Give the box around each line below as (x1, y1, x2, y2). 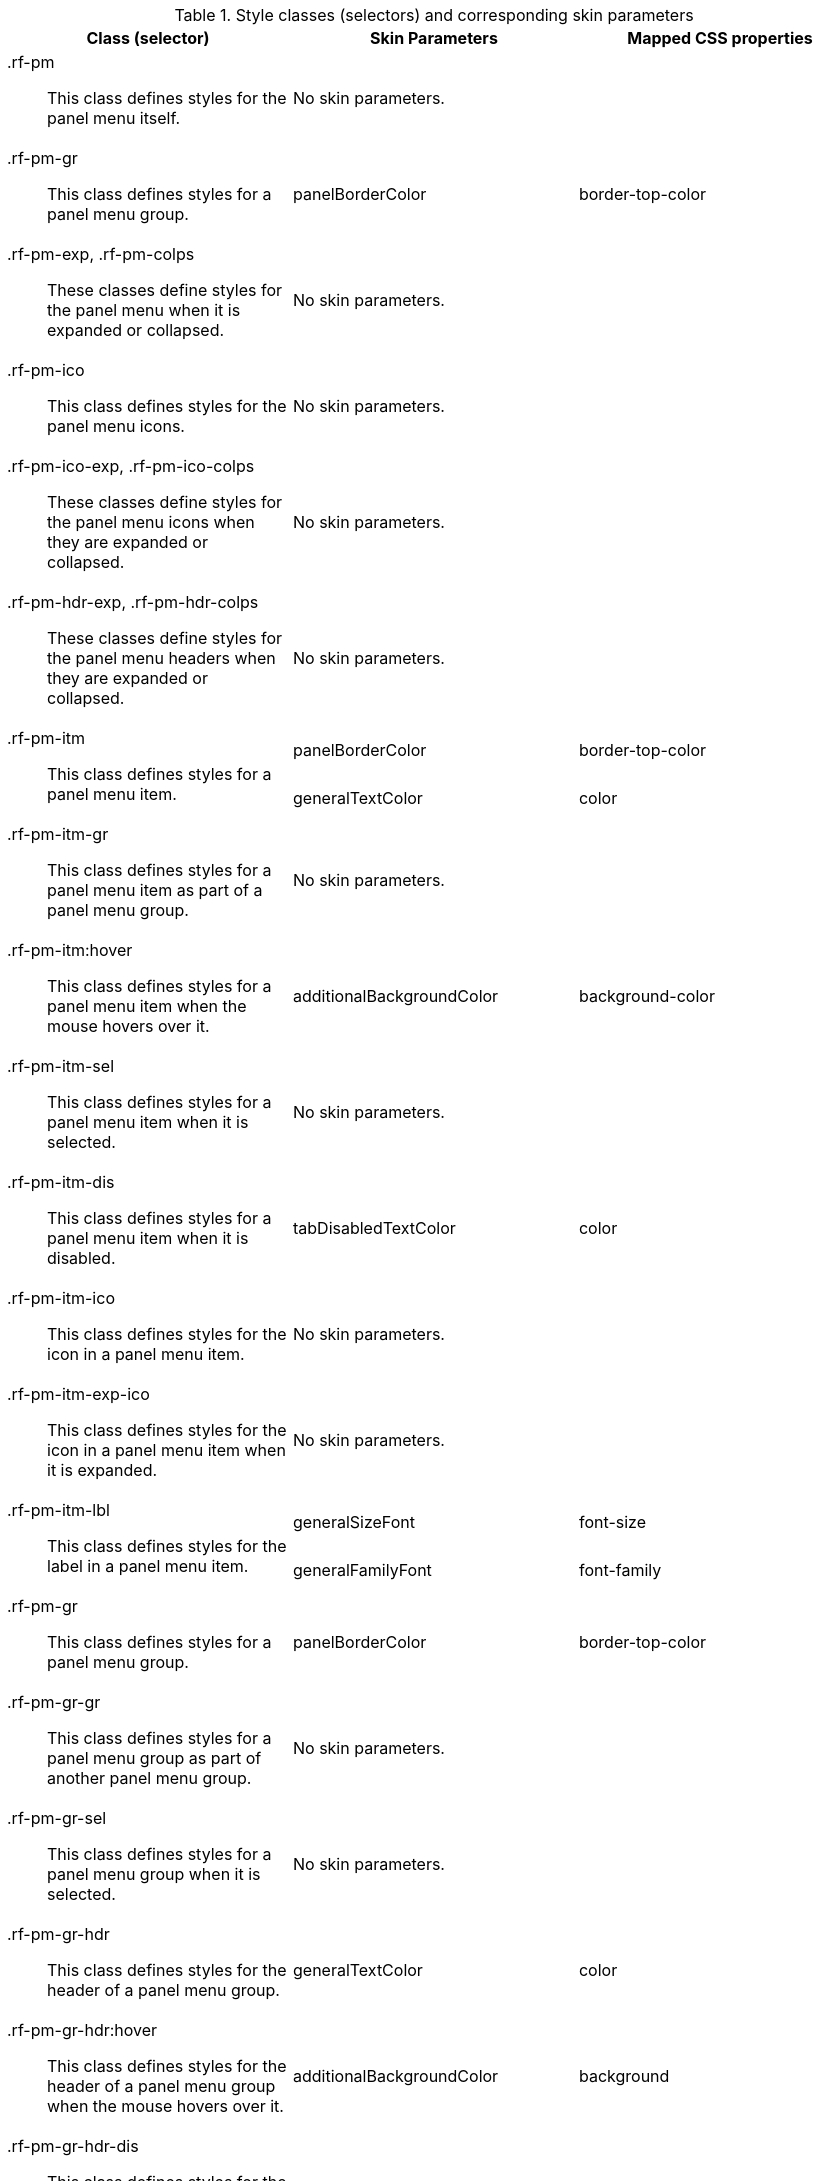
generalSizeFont (292, 1512, 415, 1532)
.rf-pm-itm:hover (7, 940, 133, 960)
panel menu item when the (47, 996, 247, 1016)
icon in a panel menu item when (47, 1440, 286, 1460)
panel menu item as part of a (47, 880, 263, 900)
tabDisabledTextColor (292, 1218, 456, 1238)
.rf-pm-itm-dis (7, 1172, 115, 1192)
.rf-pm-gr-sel (7, 1808, 107, 1828)
